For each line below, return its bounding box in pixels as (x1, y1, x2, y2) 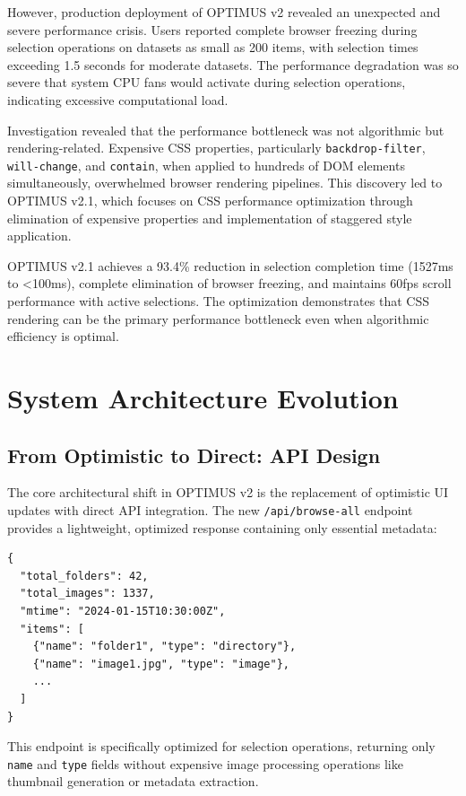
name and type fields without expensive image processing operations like (7, 754, 403, 773)
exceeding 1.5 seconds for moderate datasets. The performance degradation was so (7, 55, 459, 74)
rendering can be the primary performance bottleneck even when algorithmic (7, 309, 429, 328)
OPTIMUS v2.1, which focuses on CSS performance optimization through (7, 191, 413, 210)
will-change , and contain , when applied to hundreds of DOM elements (7, 155, 405, 174)
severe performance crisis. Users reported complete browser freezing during (7, 20, 418, 39)
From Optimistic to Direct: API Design (7, 441, 381, 468)
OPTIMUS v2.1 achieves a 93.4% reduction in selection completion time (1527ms (7, 256, 453, 275)
